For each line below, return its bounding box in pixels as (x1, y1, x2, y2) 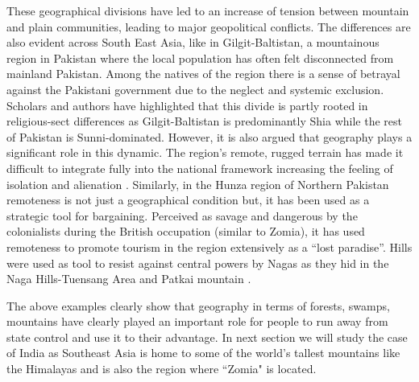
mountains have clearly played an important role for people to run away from (6, 313, 388, 330)
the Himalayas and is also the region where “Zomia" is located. (6, 360, 317, 377)
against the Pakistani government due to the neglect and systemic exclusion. (6, 80, 384, 97)
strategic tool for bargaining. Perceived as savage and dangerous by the (6, 207, 358, 224)
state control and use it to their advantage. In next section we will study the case (6, 328, 408, 345)
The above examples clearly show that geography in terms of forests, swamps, (6, 297, 390, 314)
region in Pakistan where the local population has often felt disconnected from (6, 49, 394, 66)
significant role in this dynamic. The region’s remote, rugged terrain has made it (6, 144, 404, 161)
